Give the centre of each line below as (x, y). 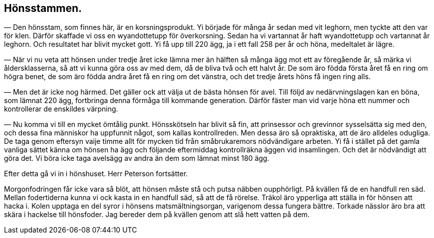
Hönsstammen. (43, 8)
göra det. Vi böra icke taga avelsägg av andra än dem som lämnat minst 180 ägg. (137, 158)
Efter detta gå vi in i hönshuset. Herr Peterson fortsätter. (96, 174)
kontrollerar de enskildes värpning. (61, 109)
